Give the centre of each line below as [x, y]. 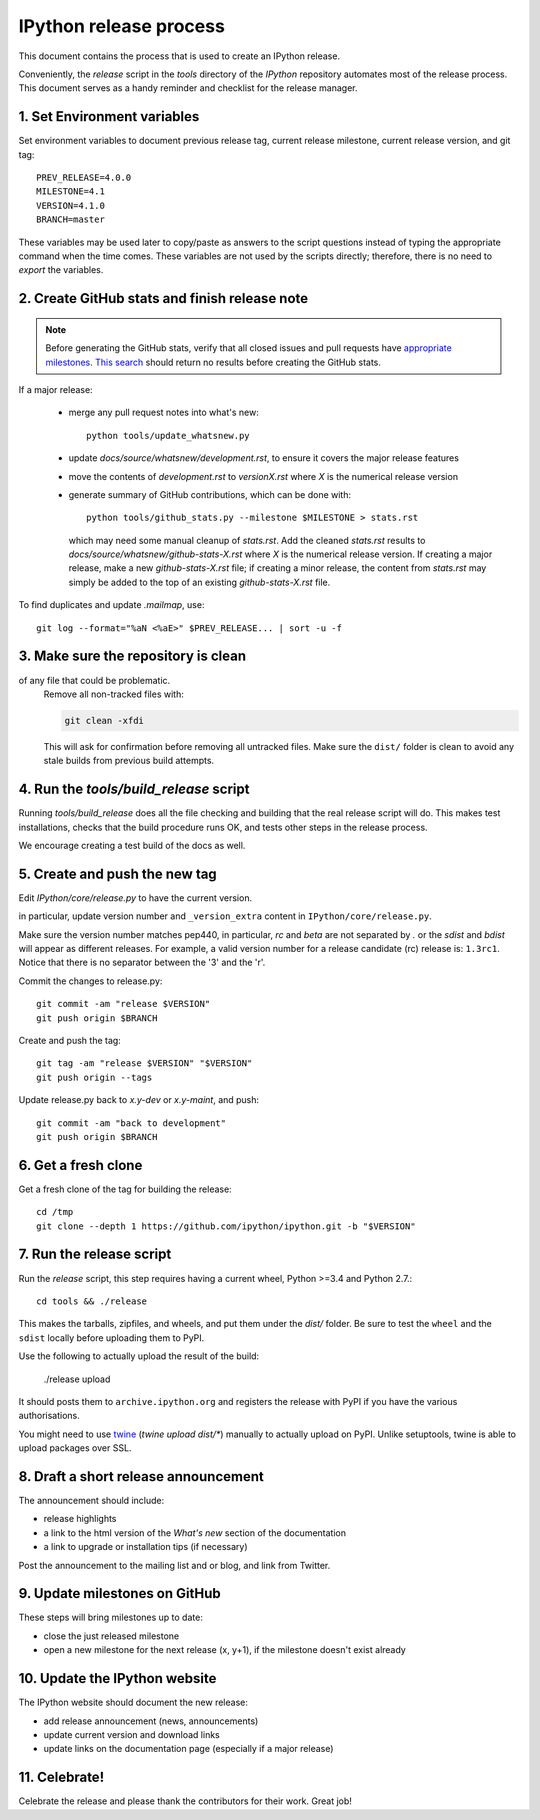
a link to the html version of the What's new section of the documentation [195, 1532]
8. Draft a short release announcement [141, 1476]
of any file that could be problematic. [94, 680]
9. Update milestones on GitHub [119, 1593]
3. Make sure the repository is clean [132, 656]
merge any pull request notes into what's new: [163, 412]
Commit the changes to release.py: [90, 981]
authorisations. [49, 1416]
